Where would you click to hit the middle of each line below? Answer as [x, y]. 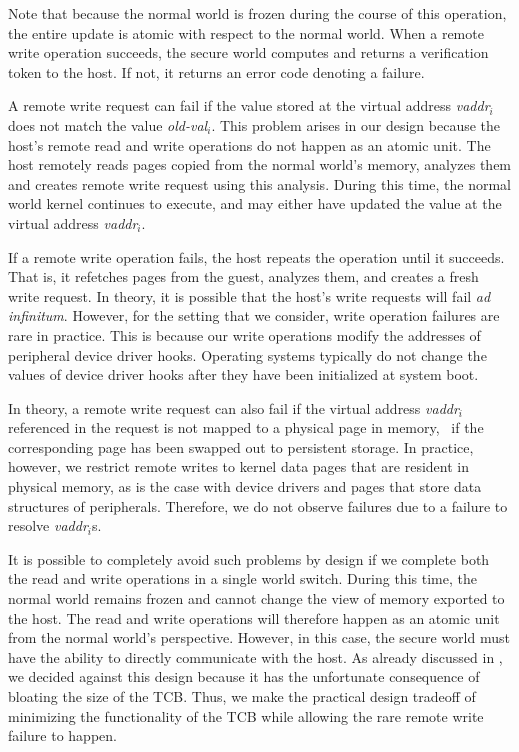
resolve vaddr [48, 525]
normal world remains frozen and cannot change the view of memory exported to [256, 598]
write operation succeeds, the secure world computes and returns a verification [248, 52]
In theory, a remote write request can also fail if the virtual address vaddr [233, 407]
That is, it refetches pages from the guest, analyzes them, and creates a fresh [243, 276]
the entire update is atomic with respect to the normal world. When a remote [246, 32]
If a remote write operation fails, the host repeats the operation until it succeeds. [256, 256]
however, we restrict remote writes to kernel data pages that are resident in [238, 466]
